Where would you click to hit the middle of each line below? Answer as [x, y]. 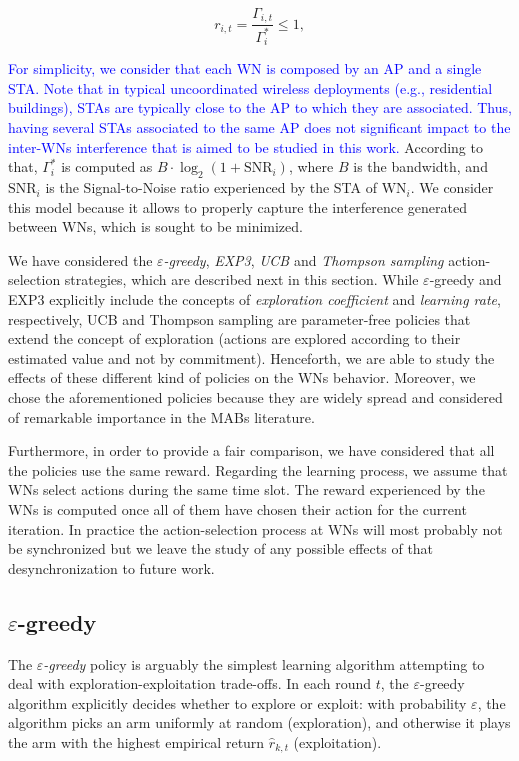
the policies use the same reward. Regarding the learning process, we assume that [258, 469]
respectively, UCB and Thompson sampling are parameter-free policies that [239, 318]
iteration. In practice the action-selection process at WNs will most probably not [255, 528]
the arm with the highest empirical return [136, 741]
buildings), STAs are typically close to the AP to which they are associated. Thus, [260, 107]
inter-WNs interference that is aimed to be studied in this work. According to [245, 146]
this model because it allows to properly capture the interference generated [237, 206]
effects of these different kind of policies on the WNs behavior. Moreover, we [242, 377]
